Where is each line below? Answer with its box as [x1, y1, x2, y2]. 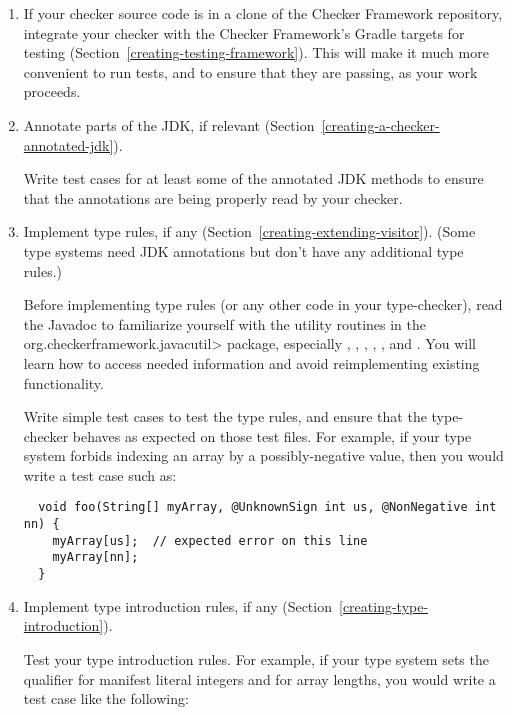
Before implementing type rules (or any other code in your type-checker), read [23, 294, 503, 315]
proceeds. [23, 81, 81, 102]
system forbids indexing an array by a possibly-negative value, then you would [23, 445, 504, 466]
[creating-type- [338, 595, 429, 616]
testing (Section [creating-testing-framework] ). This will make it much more [23, 42, 489, 63]
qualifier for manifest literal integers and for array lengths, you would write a [23, 668, 496, 689]
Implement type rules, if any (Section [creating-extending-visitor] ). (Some [23, 221, 476, 242]
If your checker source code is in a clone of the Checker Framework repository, [23, 3, 503, 23]
